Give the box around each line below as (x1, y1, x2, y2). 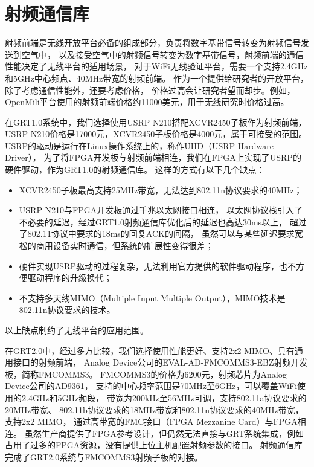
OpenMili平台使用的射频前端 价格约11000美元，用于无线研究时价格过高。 (5, 95, 289, 108)
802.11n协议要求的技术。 (19, 303, 115, 316)
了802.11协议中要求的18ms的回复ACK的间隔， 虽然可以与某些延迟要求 (19, 227, 295, 240)
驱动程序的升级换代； (27, 271, 112, 284)
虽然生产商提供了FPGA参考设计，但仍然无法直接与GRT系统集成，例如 (24, 427, 304, 439)
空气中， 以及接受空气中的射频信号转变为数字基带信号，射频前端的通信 (21, 48, 304, 60)
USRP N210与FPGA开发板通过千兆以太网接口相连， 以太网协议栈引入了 (19, 204, 303, 216)
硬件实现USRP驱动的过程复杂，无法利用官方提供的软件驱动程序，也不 (19, 259, 296, 272)
